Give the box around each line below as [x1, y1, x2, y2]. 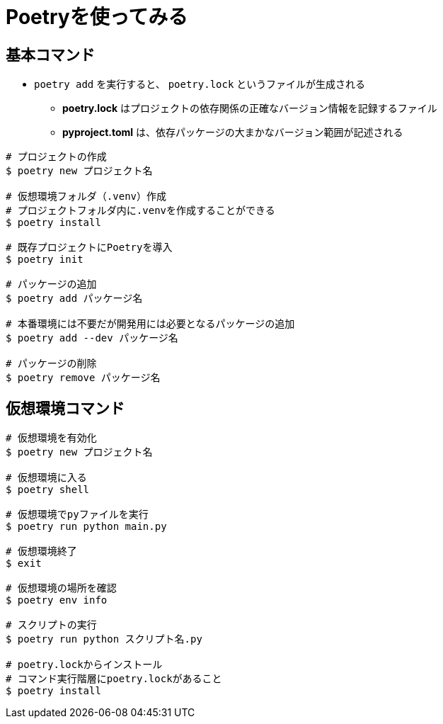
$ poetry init [6, 254, 84, 266]
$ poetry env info [6, 594, 108, 606]
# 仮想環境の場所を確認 [6, 582, 117, 594]
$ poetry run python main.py [6, 521, 167, 533]
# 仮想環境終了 [6, 545, 77, 558]
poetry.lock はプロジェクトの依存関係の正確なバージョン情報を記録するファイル [62, 102, 437, 115]
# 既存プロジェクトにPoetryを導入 [6, 242, 173, 254]
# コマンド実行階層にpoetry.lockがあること [6, 673, 222, 685]
